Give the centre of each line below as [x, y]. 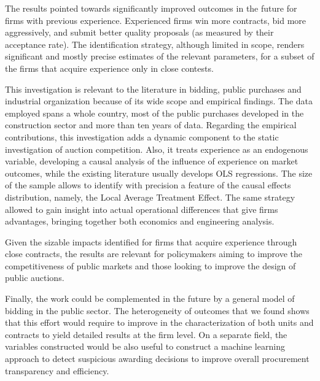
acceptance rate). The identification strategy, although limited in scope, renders [155, 44]
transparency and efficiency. [57, 370]
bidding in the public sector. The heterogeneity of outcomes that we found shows [157, 310]
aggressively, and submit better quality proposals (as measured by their [139, 32]
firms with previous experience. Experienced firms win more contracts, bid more [156, 20]
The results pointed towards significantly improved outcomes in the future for [151, 8]
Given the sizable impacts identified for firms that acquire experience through [151, 241]
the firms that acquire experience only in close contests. [109, 68]
